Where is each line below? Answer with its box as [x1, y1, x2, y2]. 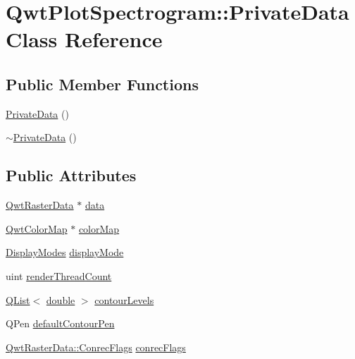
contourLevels [94, 292, 154, 307]
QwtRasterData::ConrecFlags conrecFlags [6, 339, 186, 354]
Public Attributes [6, 164, 137, 186]
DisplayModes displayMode [6, 245, 124, 260]
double [46, 292, 75, 307]
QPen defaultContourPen [6, 316, 115, 331]
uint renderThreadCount [6, 268, 112, 283]
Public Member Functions [6, 73, 199, 95]
